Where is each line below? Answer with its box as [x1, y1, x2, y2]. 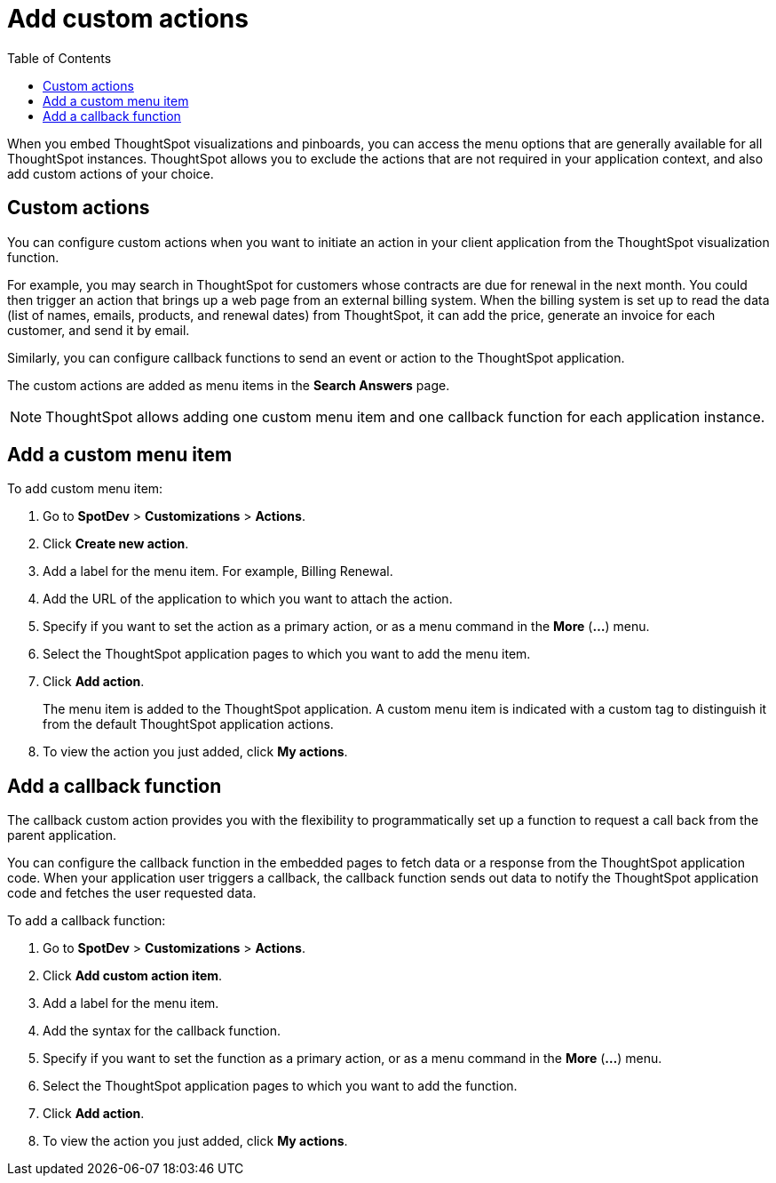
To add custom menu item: [7, 481, 163, 497]
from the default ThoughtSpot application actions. [43, 716, 334, 732]
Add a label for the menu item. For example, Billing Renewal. [43, 564, 393, 580]
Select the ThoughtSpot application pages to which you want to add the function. [43, 1078, 518, 1094]
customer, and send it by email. [7, 322, 190, 338]
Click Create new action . [43, 536, 189, 552]
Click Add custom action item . [43, 968, 223, 984]
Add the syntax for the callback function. [43, 1023, 281, 1039]
